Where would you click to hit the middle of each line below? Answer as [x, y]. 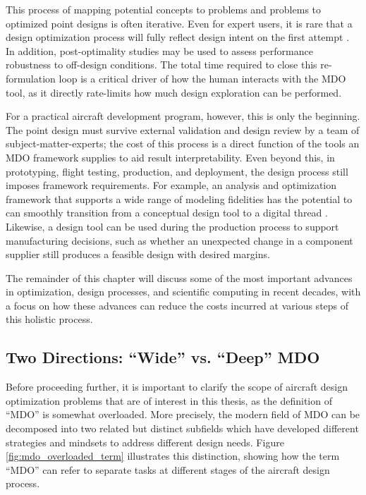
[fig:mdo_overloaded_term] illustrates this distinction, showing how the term [173, 456]
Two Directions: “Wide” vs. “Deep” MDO [163, 357]
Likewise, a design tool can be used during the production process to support [172, 226]
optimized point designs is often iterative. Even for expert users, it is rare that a [179, 23]
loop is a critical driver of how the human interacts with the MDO [202, 78]
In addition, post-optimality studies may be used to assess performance [159, 50]
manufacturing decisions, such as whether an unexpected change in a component [179, 240]
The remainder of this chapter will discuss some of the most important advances [179, 277]
